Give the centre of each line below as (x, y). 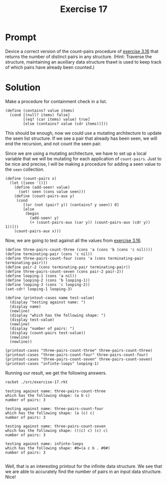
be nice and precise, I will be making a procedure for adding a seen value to (83, 164)
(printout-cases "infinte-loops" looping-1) (52, 364)
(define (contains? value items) (40, 110)
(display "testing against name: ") (48, 302)
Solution (23, 87)
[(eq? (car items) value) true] (57, 119)
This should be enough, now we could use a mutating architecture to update (83, 133)
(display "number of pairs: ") (42, 328)
